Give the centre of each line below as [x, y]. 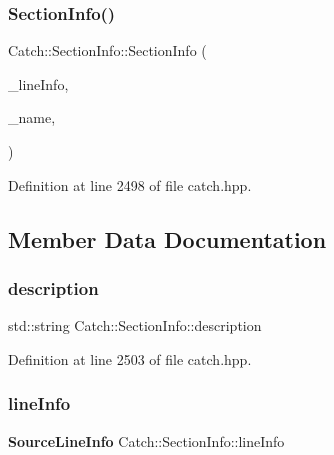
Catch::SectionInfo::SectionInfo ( [107, 50]
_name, [32, 117]
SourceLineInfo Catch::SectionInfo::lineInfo [146, 440]
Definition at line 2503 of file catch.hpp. [130, 358]
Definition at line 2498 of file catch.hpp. [130, 184]
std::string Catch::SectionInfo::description [135, 325]
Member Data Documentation [167, 238]
